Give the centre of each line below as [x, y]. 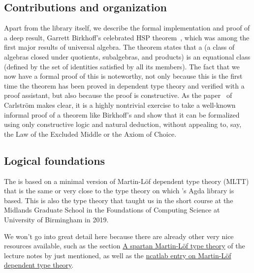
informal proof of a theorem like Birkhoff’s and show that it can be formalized [122, 114]
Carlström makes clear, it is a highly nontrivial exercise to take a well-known [120, 105]
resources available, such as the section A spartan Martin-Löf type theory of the [125, 246]
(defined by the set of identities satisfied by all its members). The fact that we [122, 66]
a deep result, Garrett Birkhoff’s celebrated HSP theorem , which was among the [127, 37]
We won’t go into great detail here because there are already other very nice [119, 236]
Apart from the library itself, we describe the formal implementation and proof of [127, 28]
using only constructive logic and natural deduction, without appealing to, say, [123, 124]
